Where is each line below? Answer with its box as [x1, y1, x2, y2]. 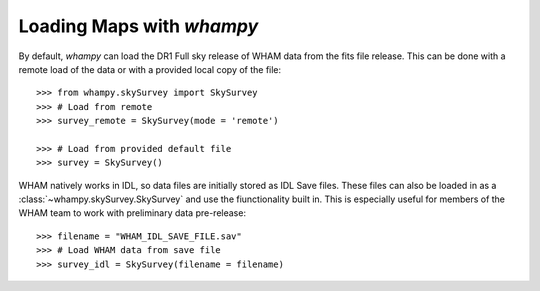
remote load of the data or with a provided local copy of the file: [18, 63, 282, 75]
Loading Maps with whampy [18, 15, 259, 37]
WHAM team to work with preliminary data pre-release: [18, 207, 247, 219]
